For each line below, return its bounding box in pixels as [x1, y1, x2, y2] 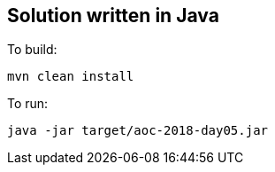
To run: [7, 96, 49, 112]
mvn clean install [7, 69, 134, 84]
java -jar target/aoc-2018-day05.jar [7, 123, 269, 138]
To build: [7, 42, 57, 58]
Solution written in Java [7, 4, 219, 27]
